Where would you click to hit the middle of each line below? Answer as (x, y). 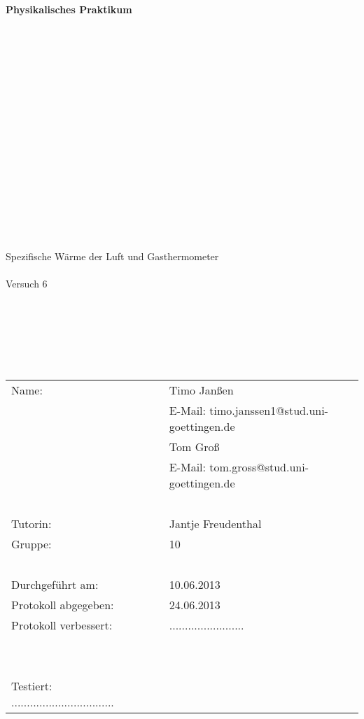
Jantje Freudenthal (215, 524)
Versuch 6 (27, 283)
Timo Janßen (201, 390)
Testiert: (32, 686)
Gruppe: (31, 544)
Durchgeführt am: (55, 585)
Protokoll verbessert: (62, 625)
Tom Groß (194, 447)
